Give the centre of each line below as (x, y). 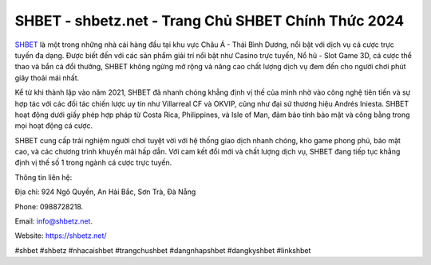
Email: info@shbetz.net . (54, 221)
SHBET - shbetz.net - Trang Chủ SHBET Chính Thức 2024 (210, 21)
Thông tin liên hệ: (43, 177)
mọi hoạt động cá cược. (54, 126)
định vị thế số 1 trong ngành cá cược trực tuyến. (93, 162)
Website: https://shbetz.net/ (61, 236)
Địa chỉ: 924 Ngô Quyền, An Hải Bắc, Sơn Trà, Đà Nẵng (105, 192)
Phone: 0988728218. (49, 206)
